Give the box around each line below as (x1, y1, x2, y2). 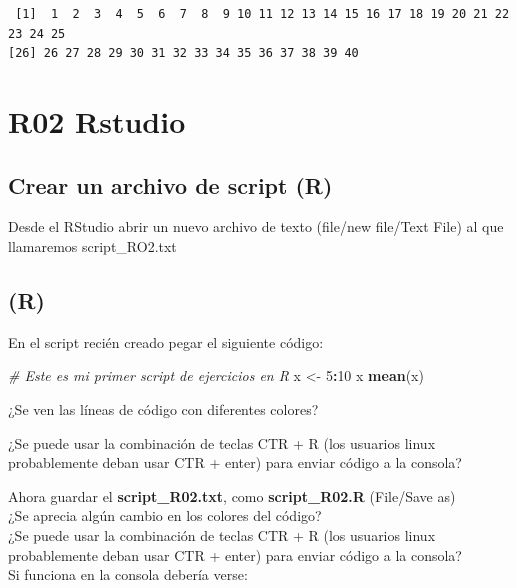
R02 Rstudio (8, 100, 186, 141)
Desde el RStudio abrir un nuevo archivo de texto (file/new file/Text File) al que (8, 216, 504, 237)
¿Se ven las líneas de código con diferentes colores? (8, 398, 319, 419)
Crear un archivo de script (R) (8, 169, 333, 200)
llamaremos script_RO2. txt (8, 235, 177, 256)
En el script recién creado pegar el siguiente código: (8, 331, 324, 352)
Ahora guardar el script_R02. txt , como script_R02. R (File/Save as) (8, 485, 456, 506)
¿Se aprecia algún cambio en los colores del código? (8, 505, 322, 526)
